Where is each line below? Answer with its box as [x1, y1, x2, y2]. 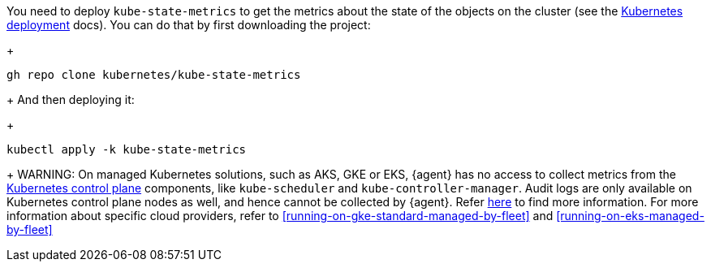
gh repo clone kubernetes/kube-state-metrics [6, 68, 301, 81]
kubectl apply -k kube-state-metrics [6, 143, 247, 156]
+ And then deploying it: [6, 93, 135, 106]
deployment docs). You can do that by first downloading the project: [6, 18, 371, 32]
